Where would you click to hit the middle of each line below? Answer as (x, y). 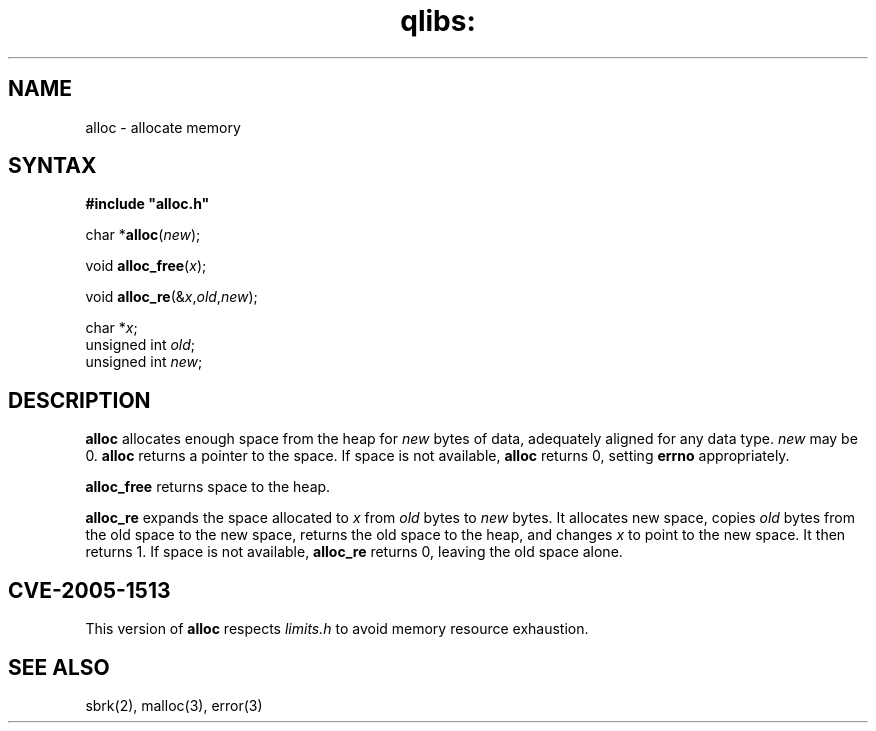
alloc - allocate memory (163, 127)
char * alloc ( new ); (143, 235)
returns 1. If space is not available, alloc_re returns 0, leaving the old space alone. (354, 552)
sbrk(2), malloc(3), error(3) (174, 705)
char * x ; (111, 328)
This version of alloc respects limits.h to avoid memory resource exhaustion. (337, 629)
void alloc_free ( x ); (146, 266)
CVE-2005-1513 (89, 590)
